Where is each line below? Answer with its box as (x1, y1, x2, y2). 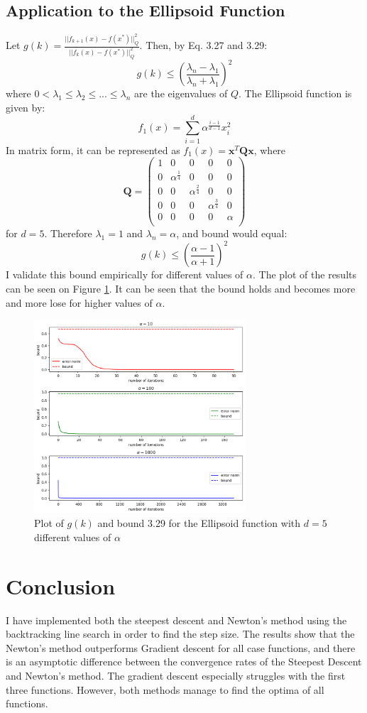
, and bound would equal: (176, 226, 287, 241)
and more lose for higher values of (6, 295, 153, 310)
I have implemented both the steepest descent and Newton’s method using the (6, 612, 347, 627)
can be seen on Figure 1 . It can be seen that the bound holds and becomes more (6, 281, 356, 296)
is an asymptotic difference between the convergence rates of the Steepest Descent (6, 654, 362, 669)
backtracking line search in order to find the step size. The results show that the (6, 626, 355, 641)
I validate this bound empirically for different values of (6, 267, 243, 282)
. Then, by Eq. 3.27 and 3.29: (139, 38, 268, 53)
